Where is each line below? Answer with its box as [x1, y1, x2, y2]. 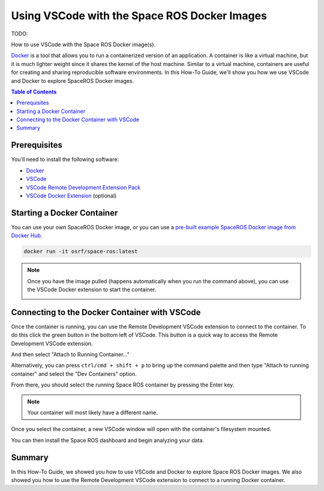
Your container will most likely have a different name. [27, 409, 158, 416]
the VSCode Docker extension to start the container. [27, 286, 157, 293]
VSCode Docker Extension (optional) [26, 192, 117, 199]
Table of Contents [11, 88, 57, 95]
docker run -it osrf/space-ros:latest [23, 248, 138, 255]
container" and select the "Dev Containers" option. [11, 370, 137, 378]
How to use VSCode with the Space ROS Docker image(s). [11, 41, 156, 48]
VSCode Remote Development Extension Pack [26, 184, 141, 191]
